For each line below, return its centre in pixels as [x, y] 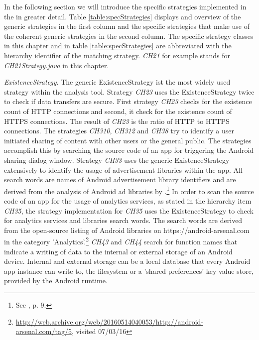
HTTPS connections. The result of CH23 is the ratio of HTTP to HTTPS [117, 121]
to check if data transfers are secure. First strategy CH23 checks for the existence [128, 101]
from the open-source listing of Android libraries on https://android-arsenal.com [127, 230]
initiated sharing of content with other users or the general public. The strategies [128, 140]
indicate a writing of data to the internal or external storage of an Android [118, 251]
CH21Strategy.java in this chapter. [57, 65]
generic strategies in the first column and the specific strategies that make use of [127, 26]
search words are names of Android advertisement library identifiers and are [120, 179]
